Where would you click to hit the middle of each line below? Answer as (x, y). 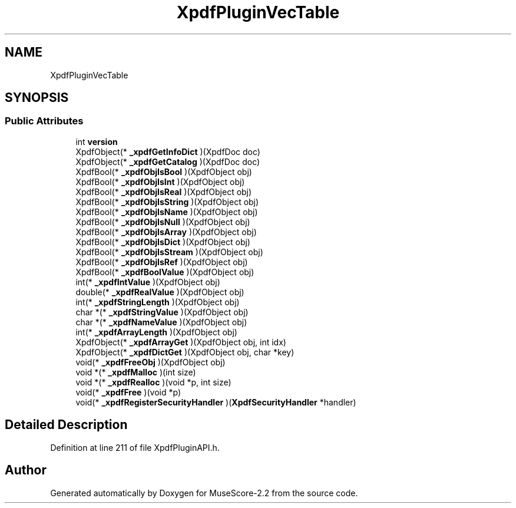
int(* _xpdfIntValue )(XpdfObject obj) (148, 282)
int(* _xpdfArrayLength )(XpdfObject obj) (156, 332)
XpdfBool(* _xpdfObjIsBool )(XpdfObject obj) (164, 171)
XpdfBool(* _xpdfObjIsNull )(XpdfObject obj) (163, 222)
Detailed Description (66, 425)
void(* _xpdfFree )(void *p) (128, 392)
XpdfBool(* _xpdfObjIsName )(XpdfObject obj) (167, 212)
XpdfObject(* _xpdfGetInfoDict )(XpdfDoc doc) (168, 151)
